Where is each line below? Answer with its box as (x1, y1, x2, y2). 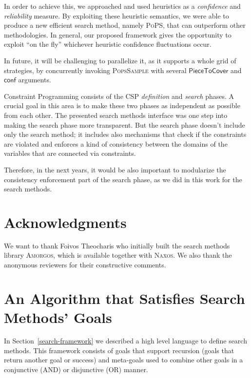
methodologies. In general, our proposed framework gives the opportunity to (4, 29, 232, 39)
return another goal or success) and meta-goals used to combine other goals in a (4, 355, 243, 365)
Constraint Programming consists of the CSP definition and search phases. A (4, 91, 234, 101)
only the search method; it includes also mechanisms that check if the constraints (4, 129, 247, 139)
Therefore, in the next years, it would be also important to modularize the (4, 164, 226, 174)
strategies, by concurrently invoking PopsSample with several (4, 65, 187, 75)
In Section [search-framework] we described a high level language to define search (4, 335, 247, 345)
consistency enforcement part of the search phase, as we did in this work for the (4, 174, 242, 184)
